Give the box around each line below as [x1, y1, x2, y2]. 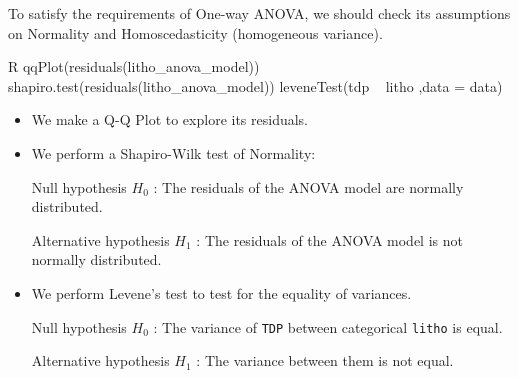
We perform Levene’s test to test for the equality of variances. [31, 282, 412, 303]
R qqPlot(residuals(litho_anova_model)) [8, 56, 260, 77]
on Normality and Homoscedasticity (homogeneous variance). [8, 22, 383, 43]
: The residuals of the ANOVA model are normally [153, 176, 464, 197]
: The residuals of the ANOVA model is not [196, 229, 463, 250]
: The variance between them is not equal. [196, 350, 454, 371]
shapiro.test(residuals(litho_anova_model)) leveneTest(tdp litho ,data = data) [8, 75, 503, 96]
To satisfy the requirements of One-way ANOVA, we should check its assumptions [8, 3, 511, 23]
